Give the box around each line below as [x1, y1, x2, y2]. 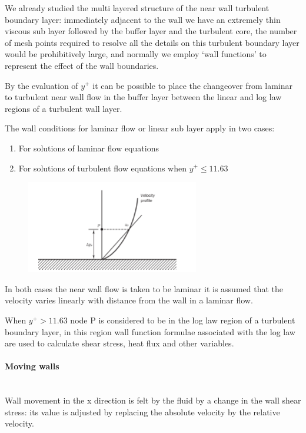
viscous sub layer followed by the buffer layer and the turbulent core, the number [5, 25, 297, 37]
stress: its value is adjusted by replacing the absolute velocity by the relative [5, 405, 280, 418]
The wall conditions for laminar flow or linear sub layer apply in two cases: [5, 122, 275, 134]
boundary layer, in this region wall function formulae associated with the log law [5, 325, 295, 338]
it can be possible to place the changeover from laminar [92, 79, 293, 91]
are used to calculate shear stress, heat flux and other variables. [5, 337, 234, 349]
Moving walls [5, 360, 59, 372]
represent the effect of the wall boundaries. [5, 59, 159, 71]
